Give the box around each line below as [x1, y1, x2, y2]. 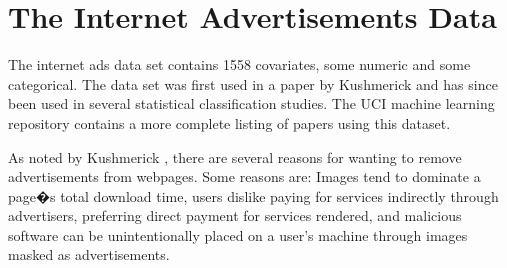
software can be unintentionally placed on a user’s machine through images [8, 224, 468, 245]
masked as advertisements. [8, 244, 170, 265]
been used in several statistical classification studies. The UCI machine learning [8, 93, 495, 114]
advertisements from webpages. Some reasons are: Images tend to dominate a [8, 166, 481, 187]
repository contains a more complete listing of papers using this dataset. [8, 112, 451, 133]
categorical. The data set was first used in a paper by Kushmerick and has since [8, 73, 498, 94]
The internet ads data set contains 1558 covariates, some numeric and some [8, 54, 471, 75]
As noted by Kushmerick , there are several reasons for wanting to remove [8, 146, 462, 167]
